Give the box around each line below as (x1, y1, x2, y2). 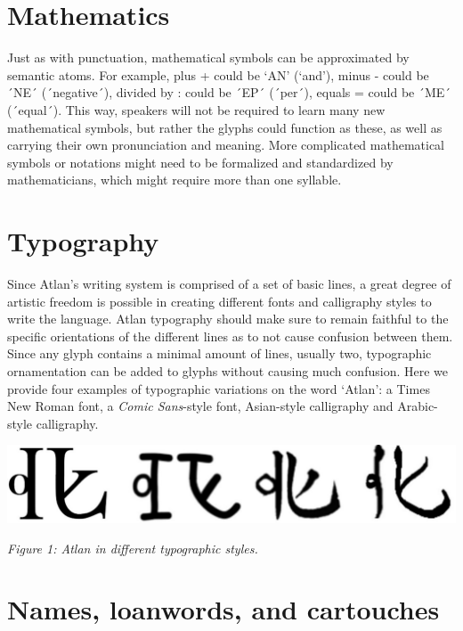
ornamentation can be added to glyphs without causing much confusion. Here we (7, 361, 448, 380)
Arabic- (397, 397, 438, 415)
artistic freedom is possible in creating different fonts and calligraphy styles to (7, 291, 432, 310)
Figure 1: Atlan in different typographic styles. (7, 538, 258, 557)
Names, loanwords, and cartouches (7, 591, 440, 627)
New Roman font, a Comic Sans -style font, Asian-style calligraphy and (7, 397, 394, 415)
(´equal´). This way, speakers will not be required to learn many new (7, 100, 386, 119)
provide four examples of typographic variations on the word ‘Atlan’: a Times (7, 379, 430, 397)
